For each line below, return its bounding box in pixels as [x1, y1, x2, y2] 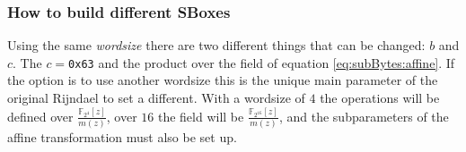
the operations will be [320, 89, 440, 107]
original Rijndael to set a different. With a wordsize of [7, 89, 305, 107]
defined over [7, 106, 74, 125]
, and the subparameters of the [278, 106, 449, 125]
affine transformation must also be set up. [7, 128, 237, 147]
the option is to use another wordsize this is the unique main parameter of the [7, 71, 438, 89]
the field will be [157, 106, 244, 125]
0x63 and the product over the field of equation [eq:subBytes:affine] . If [68, 53, 455, 72]
